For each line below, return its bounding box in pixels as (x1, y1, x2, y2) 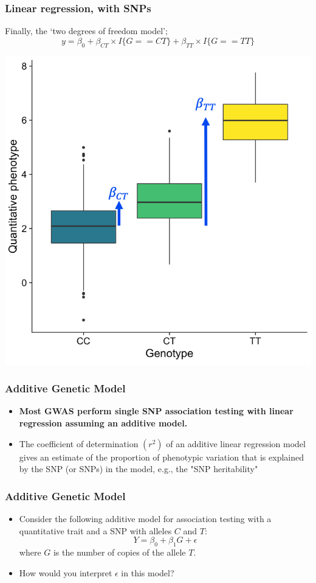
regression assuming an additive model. (19, 417, 188, 429)
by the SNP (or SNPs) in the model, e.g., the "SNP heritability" (19, 462, 258, 475)
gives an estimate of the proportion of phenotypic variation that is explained (19, 450, 304, 463)
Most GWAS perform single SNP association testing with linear (19, 405, 294, 417)
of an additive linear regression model (166, 437, 306, 450)
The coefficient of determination (19, 437, 139, 450)
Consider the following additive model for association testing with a (19, 512, 272, 525)
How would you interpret (19, 566, 112, 579)
